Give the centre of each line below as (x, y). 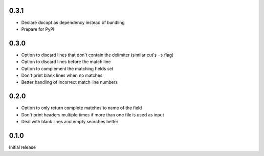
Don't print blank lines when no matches (62, 75)
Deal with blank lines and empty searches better (70, 122)
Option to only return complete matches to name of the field (82, 108)
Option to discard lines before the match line (66, 62)
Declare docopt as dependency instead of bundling (73, 22)
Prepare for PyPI (38, 29)
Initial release (22, 147)
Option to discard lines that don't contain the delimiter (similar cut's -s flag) (97, 55)
